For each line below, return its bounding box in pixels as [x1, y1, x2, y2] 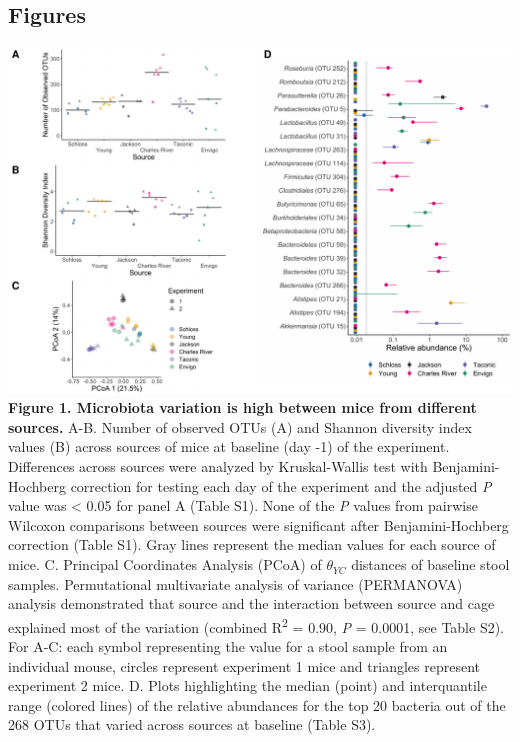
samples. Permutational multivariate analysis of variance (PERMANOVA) [8, 573, 463, 594]
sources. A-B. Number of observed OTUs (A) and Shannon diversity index [8, 416, 472, 437]
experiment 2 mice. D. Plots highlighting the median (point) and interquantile [8, 675, 487, 696]
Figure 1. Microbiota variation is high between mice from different [8, 397, 477, 418]
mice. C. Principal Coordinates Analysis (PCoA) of [8, 554, 322, 575]
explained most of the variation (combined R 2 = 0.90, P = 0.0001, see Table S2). [8, 613, 505, 637]
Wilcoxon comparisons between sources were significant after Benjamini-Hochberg [8, 514, 509, 535]
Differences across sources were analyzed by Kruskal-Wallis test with [8, 456, 428, 477]
